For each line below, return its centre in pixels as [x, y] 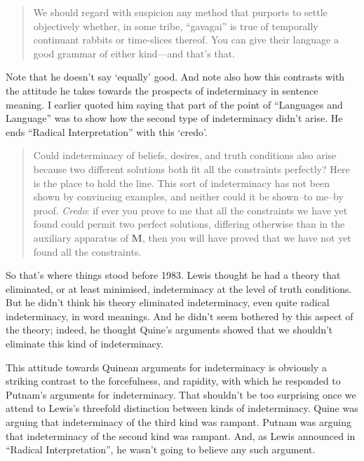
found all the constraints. [87, 251]
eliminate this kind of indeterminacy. [85, 344]
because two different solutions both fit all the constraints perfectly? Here [191, 168]
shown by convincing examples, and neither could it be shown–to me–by [188, 197]
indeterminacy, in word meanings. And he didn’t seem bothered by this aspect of [180, 316]
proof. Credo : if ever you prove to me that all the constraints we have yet [190, 210]
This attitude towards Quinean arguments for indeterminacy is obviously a [166, 367]
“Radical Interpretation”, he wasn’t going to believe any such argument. [161, 449]
